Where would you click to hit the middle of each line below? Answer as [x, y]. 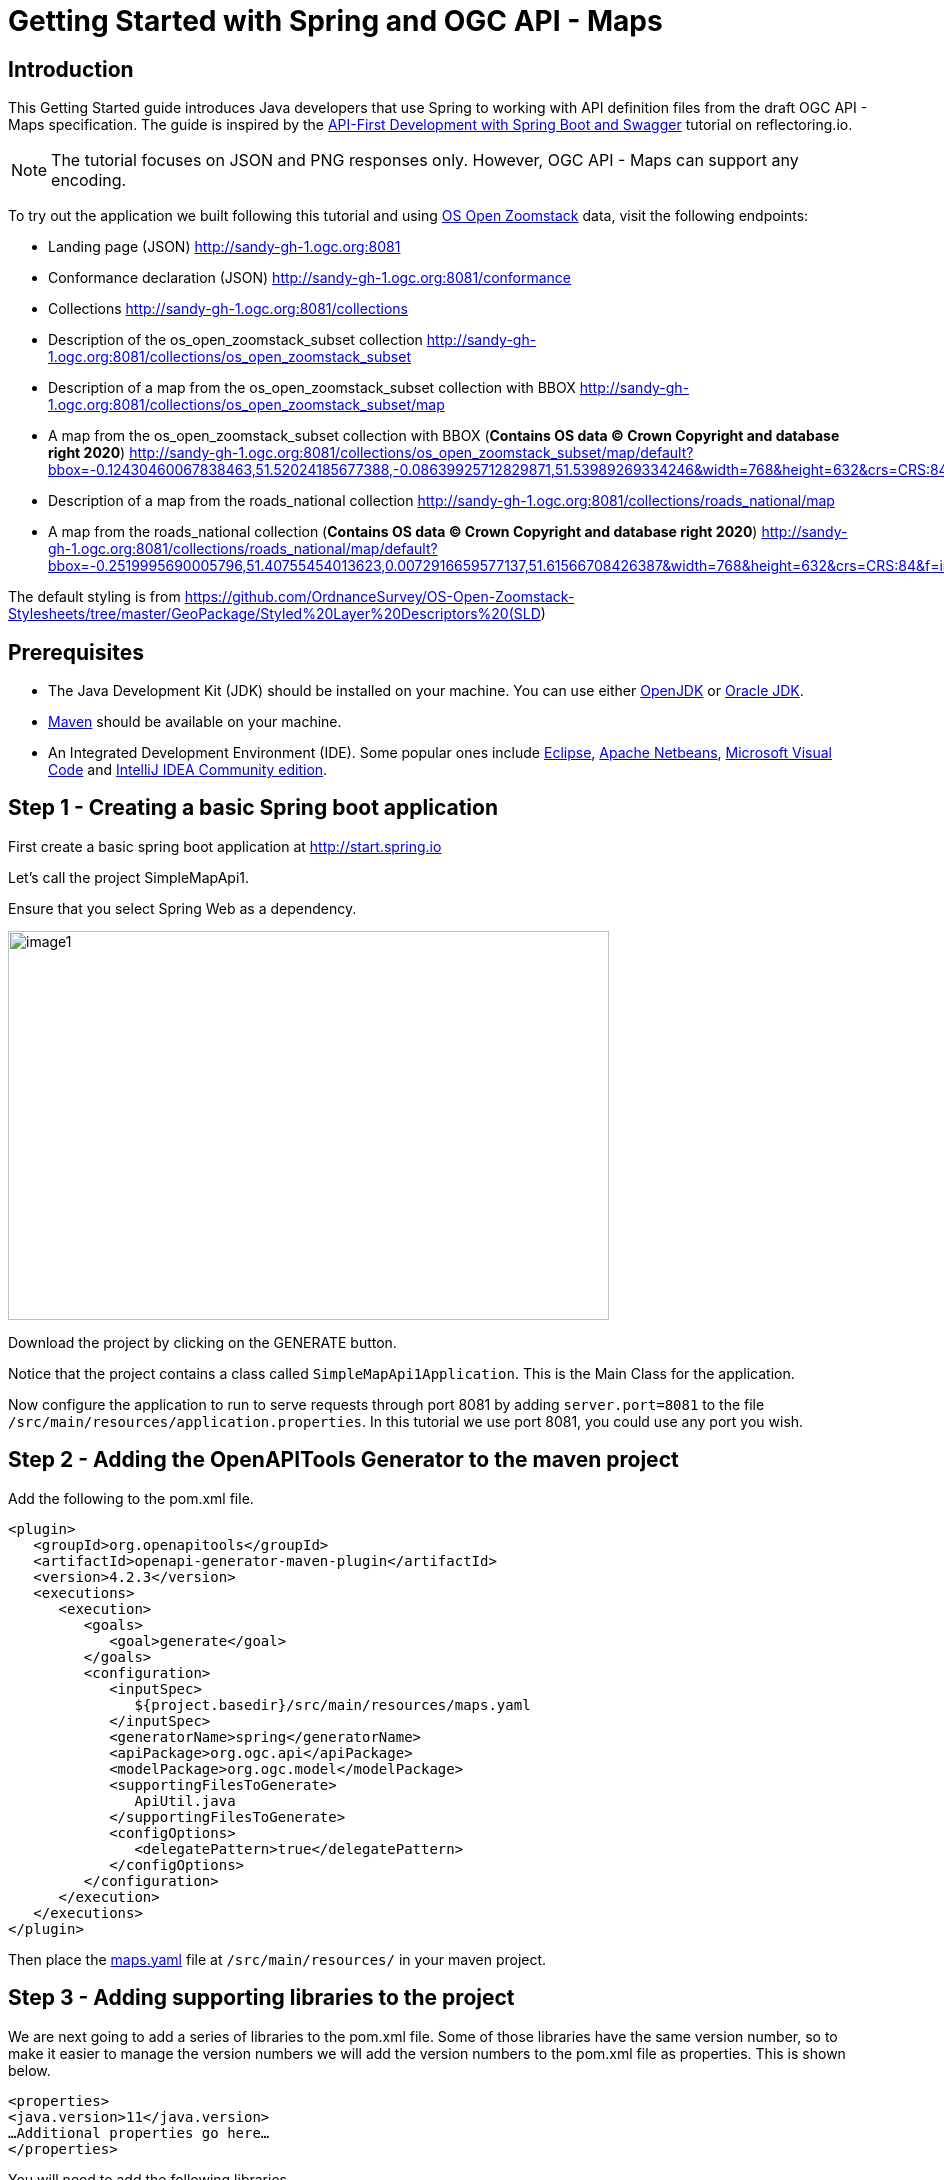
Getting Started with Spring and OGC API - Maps [335, 21]
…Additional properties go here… [139, 2132]
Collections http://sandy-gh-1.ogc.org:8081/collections [228, 309]
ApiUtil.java [185, 1800]
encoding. [89, 180]
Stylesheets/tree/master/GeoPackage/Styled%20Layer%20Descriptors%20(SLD [274, 614]
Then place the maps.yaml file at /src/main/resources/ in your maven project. [277, 1959]
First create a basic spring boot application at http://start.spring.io [225, 846]
